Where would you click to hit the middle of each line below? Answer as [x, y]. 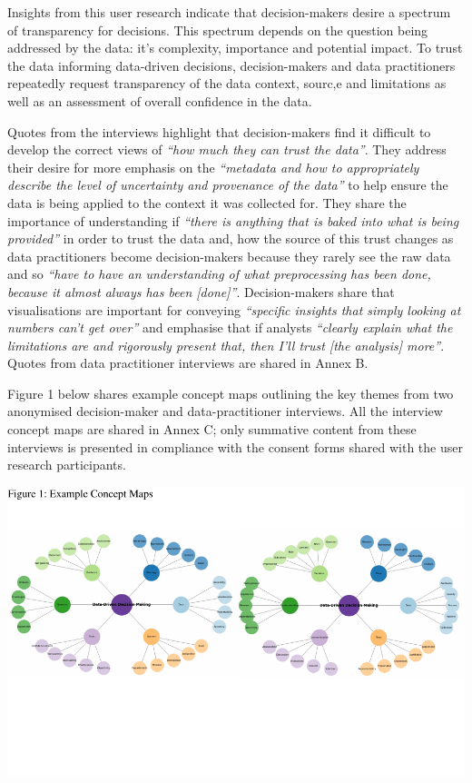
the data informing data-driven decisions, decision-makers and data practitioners [231, 65]
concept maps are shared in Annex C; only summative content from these [212, 429]
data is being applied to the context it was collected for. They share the [207, 202]
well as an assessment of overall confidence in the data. [160, 100]
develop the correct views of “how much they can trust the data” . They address [227, 149]
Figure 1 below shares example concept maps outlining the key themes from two [231, 393]
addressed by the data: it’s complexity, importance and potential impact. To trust [235, 48]
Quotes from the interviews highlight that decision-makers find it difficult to [219, 131]
